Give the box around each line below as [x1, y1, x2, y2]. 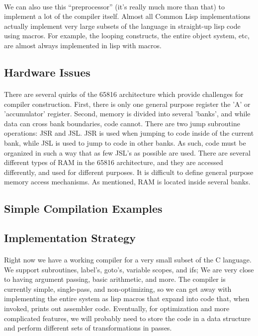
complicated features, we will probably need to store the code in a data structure [4, 313, 251, 323]
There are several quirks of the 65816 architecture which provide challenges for [4, 88, 244, 99]
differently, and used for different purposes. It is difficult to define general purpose [4, 167, 254, 177]
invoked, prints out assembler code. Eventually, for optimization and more [4, 303, 230, 313]
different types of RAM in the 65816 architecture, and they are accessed [4, 157, 223, 168]
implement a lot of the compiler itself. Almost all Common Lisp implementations [4, 11, 251, 21]
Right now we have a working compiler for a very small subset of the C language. [4, 254, 252, 265]
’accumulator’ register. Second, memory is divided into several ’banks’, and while [4, 108, 251, 119]
